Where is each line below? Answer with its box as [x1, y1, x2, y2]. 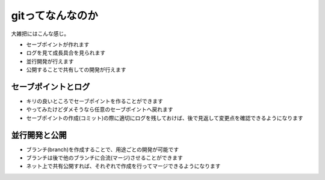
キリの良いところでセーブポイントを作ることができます [26, 98, 164, 105]
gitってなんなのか [11, 9, 99, 22]
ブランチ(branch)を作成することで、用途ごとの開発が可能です [26, 146, 179, 153]
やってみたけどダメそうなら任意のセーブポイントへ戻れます [26, 106, 174, 113]
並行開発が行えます [26, 58, 74, 65]
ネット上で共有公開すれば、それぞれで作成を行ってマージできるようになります [26, 163, 221, 170]
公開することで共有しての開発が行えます [26, 66, 126, 73]
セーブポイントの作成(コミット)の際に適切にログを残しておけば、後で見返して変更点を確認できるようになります [26, 114, 303, 121]
